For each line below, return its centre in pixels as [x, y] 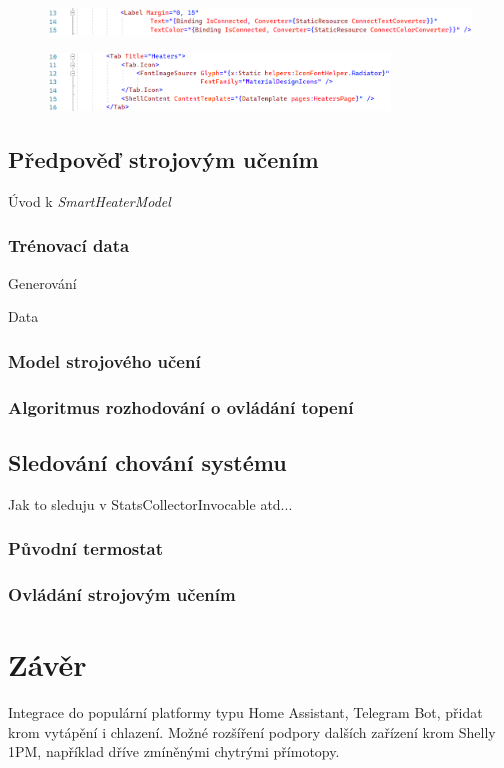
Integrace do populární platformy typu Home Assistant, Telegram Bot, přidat [245, 712]
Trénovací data [69, 245]
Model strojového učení [104, 360]
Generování [42, 282]
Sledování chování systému [147, 461]
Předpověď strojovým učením [163, 159]
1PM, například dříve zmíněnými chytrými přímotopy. [174, 751]
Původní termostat [86, 548]
